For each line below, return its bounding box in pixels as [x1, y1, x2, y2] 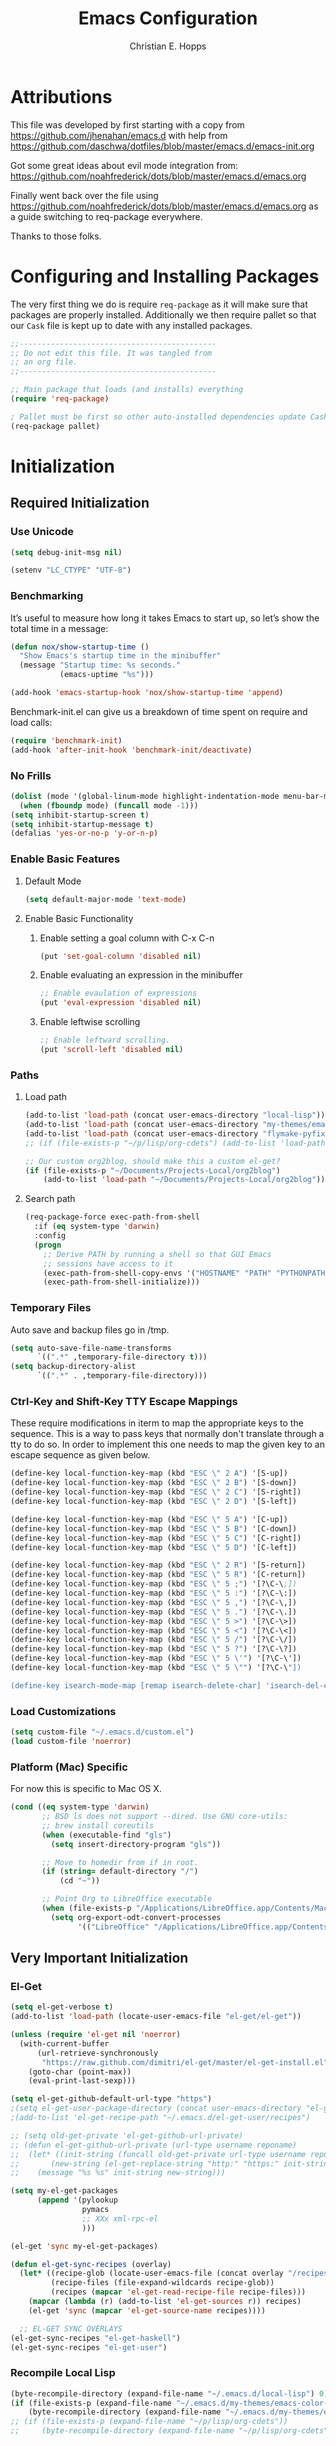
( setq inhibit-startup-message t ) [10, 819, 155, 829]
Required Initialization [10, 495, 150, 512]
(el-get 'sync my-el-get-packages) [10, 2241, 159, 2251]
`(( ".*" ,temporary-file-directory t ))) [36, 1352, 208, 1362]
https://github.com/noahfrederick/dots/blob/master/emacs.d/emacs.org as [10, 200, 319, 212]
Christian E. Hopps [129, 40, 207, 52]
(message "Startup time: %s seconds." [19, 660, 182, 671]
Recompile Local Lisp [10, 2366, 116, 2380]
